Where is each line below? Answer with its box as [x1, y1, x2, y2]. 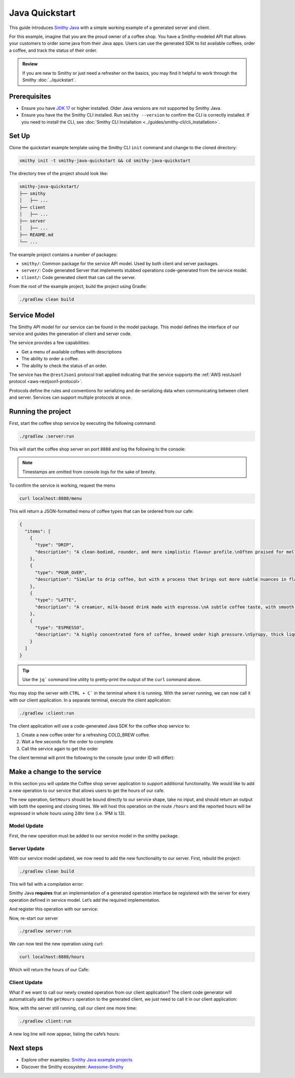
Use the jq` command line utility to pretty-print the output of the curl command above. [22, 676, 202, 682]
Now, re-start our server [9, 915, 59, 921]
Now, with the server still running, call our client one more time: [9, 1005, 137, 1011]
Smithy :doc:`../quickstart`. [22, 77, 76, 83]
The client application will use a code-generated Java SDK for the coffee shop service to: [9, 723, 190, 729]
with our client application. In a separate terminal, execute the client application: [9, 697, 171, 703]
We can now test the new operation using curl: [9, 941, 104, 947]
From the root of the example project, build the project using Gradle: [9, 284, 147, 289]
